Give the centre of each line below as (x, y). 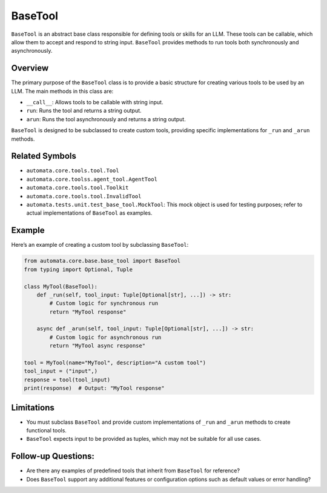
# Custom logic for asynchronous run (105, 337)
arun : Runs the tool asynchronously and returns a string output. (106, 119)
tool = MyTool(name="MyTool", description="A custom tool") (115, 363)
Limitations (33, 407)
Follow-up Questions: (53, 456)
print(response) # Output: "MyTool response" (94, 388)
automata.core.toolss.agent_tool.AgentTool (92, 179)
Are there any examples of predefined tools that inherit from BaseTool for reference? (133, 471)
